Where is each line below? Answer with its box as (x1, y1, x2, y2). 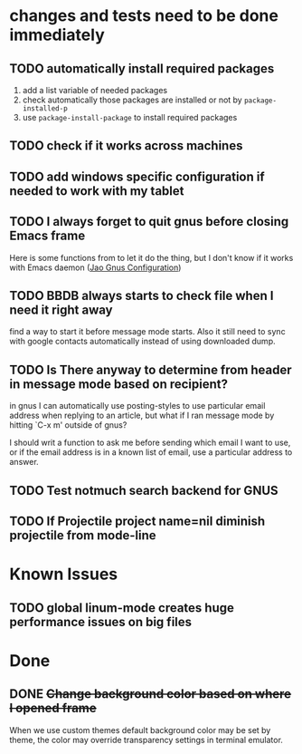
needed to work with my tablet (9, 183, 184, 198)
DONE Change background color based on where (9, 686, 292, 702)
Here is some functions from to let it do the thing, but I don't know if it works (9, 252, 294, 263)
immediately (9, 24, 106, 45)
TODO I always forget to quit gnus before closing (9, 214, 289, 229)
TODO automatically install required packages (9, 61, 275, 76)
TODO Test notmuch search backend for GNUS (9, 482, 278, 498)
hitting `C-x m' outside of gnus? (9, 420, 127, 430)
